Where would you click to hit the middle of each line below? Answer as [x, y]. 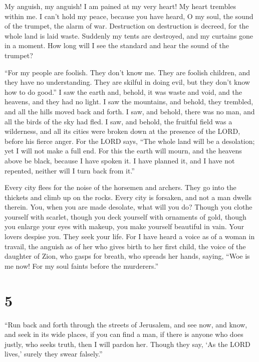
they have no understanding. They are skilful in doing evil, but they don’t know [127, 82]
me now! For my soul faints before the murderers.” [82, 265]
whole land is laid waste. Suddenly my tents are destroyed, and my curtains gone [129, 35]
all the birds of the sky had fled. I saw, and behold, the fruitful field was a [118, 121]
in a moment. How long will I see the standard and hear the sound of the [117, 45]
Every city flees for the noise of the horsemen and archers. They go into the [120, 187]
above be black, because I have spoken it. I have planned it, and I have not [120, 160]
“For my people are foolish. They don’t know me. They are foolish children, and [127, 72]
